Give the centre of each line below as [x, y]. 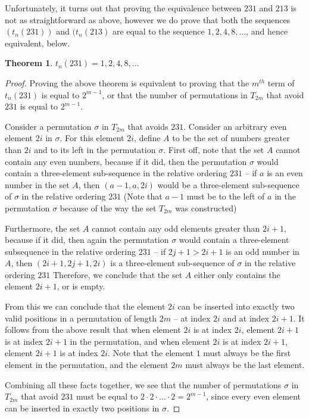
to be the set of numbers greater [231, 138]
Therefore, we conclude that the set [118, 274]
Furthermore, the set [43, 228]
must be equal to [107, 396]
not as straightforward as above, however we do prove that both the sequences [148, 19]
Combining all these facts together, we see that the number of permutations [143, 384]
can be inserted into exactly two [236, 306]
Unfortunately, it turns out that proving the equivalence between [123, 8]
